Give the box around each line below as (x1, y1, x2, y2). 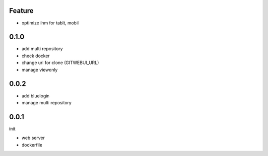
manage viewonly (21, 67, 58, 73)
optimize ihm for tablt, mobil (21, 20, 79, 26)
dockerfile (21, 142, 43, 148)
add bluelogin (21, 92, 50, 99)
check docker (21, 53, 50, 59)
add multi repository (21, 46, 63, 52)
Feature (9, 6, 34, 15)
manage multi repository (21, 99, 72, 105)
